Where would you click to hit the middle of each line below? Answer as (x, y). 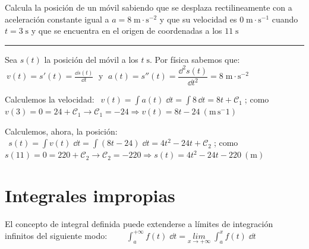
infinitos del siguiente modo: (56, 235)
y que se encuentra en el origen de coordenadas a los (127, 31)
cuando (285, 19)
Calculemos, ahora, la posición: (61, 131)
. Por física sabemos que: (195, 59)
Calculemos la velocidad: (50, 99)
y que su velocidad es (198, 19)
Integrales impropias (90, 195)
